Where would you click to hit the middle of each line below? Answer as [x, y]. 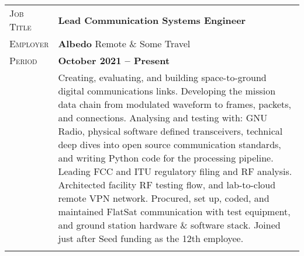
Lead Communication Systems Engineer [152, 20]
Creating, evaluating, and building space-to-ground [162, 77]
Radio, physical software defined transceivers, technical [170, 131]
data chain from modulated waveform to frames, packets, [175, 104]
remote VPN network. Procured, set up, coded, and [164, 198]
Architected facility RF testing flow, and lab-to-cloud [167, 185]
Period [23, 60]
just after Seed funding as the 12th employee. [151, 238]
